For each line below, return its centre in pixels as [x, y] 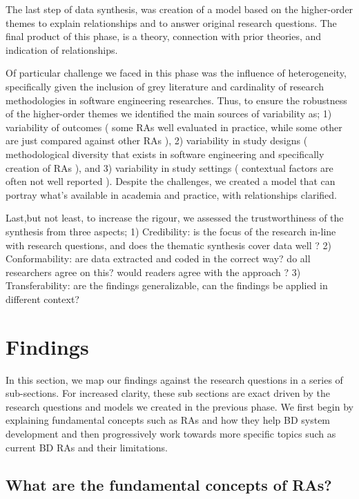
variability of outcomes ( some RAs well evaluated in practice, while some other [174, 127]
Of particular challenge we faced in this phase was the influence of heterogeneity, [176, 73]
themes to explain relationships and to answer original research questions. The [171, 22]
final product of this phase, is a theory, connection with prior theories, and [164, 36]
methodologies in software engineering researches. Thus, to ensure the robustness [176, 100]
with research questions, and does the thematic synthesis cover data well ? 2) [168, 245]
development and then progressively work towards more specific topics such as [171, 433]
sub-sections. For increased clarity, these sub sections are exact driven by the [168, 393]
